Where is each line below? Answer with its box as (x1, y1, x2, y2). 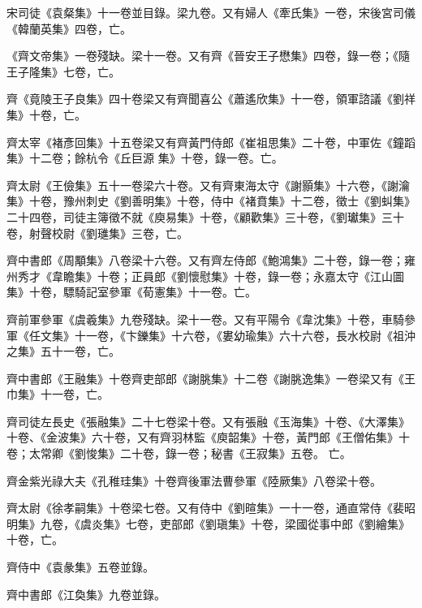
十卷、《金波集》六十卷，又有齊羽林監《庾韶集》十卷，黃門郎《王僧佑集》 (6, 429, 398, 446)
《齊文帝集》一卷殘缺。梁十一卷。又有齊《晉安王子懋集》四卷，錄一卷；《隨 (6, 47, 410, 64)
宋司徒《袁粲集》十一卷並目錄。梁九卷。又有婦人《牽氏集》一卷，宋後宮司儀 (6, 4, 416, 20)
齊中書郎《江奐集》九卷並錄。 (6, 585, 166, 602)
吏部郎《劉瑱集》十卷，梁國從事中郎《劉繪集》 (159, 515, 410, 532)
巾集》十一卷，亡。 (6, 386, 109, 403)
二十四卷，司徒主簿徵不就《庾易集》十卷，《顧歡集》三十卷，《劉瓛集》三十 (6, 208, 404, 225)
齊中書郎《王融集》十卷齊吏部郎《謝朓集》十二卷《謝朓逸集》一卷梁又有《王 (6, 369, 416, 386)
